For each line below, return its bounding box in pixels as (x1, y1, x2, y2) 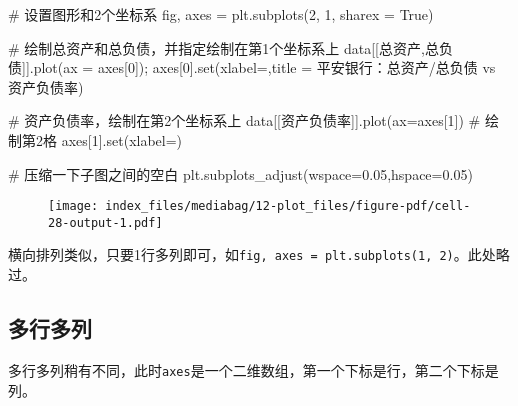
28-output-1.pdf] (48, 215, 163, 230)
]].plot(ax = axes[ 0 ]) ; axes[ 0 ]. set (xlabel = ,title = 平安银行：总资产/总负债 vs (22, 57, 496, 78)
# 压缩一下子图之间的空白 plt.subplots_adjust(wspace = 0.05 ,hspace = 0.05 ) (8, 163, 473, 184)
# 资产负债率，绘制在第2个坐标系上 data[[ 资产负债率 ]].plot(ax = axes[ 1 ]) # (8, 110, 481, 131)
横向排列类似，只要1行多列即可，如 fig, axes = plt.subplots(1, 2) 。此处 (8, 244, 496, 265)
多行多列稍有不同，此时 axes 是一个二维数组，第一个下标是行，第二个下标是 (8, 359, 499, 380)
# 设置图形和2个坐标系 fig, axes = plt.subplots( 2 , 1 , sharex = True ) (8, 4, 434, 24)
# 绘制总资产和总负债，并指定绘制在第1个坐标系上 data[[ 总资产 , (8, 37, 425, 58)
